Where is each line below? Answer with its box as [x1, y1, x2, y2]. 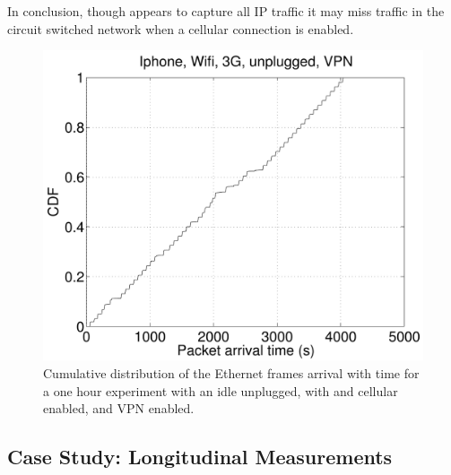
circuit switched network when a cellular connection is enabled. [7, 19, 354, 38]
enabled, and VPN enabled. [43, 399, 195, 418]
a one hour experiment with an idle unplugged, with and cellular [43, 381, 398, 400]
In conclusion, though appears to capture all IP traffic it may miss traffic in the [7, 2, 445, 20]
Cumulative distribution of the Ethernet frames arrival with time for [43, 363, 420, 382]
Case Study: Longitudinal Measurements [7, 443, 393, 471]
